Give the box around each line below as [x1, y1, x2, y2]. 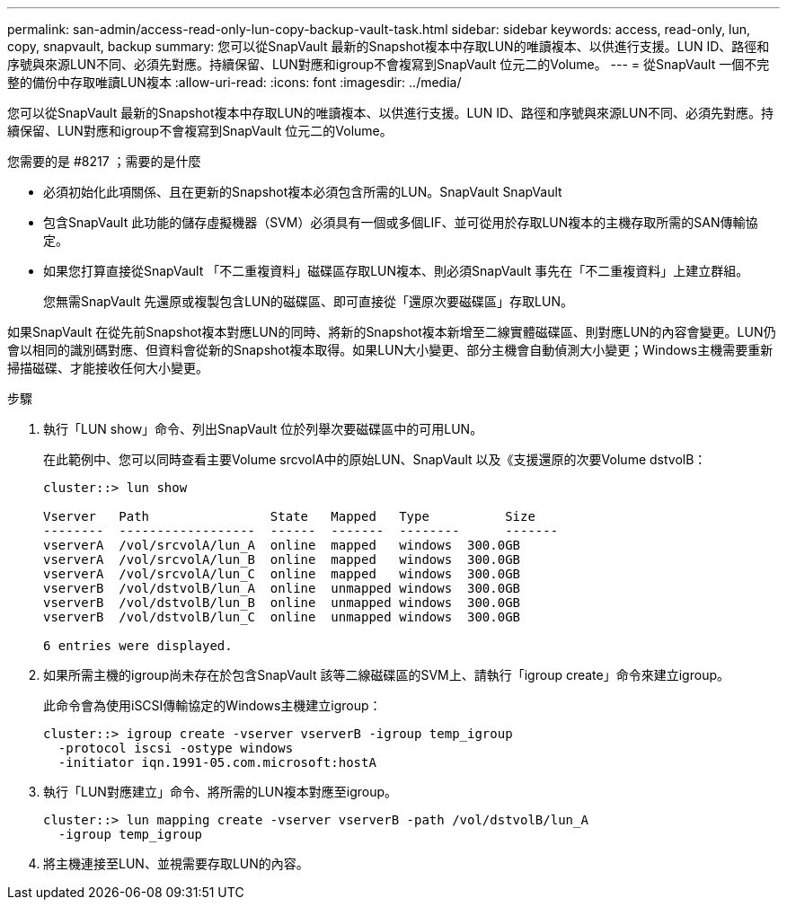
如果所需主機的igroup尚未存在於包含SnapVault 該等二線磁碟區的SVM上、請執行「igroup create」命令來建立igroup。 [43, 667, 730, 682]
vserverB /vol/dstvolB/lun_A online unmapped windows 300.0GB [43, 581, 521, 595]
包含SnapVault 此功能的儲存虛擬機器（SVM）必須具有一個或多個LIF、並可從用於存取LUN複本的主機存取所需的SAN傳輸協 [43, 215, 758, 230]
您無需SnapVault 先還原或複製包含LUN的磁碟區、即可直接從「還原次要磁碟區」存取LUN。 [43, 294, 573, 309]
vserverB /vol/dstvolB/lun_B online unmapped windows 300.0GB [43, 595, 521, 610]
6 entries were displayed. [43, 638, 233, 653]
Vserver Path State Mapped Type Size [43, 509, 535, 524]
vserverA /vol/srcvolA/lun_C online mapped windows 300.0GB [43, 567, 521, 581]
